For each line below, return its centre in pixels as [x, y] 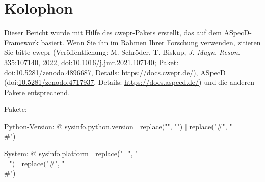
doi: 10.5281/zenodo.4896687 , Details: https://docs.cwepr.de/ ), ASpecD [115, 72]
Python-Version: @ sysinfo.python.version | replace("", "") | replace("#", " [118, 126]
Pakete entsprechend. [37, 92]
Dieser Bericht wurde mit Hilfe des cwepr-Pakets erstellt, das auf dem [113, 32]
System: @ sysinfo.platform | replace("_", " [71, 153]
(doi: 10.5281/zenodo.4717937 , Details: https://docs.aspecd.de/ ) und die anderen [129, 82]
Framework [21, 42]
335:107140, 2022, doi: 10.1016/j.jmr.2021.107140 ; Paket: [91, 62]
